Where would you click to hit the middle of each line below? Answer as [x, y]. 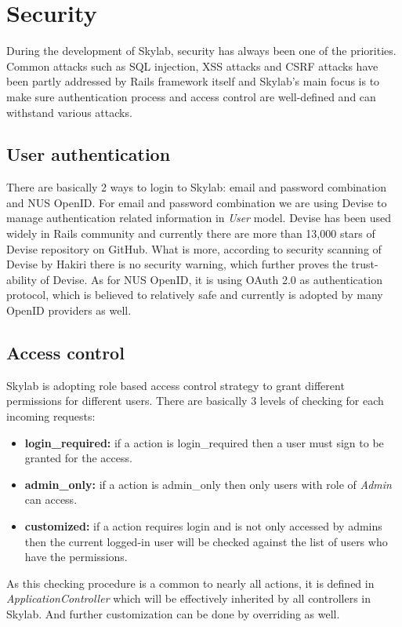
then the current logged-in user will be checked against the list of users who [206, 541]
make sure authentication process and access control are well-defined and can [191, 96]
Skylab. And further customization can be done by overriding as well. [173, 613]
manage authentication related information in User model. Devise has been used [199, 218]
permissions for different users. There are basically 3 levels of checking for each [195, 401]
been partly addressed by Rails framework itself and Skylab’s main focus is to [193, 81]
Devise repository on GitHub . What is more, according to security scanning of [194, 248]
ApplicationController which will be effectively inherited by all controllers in [189, 598]
